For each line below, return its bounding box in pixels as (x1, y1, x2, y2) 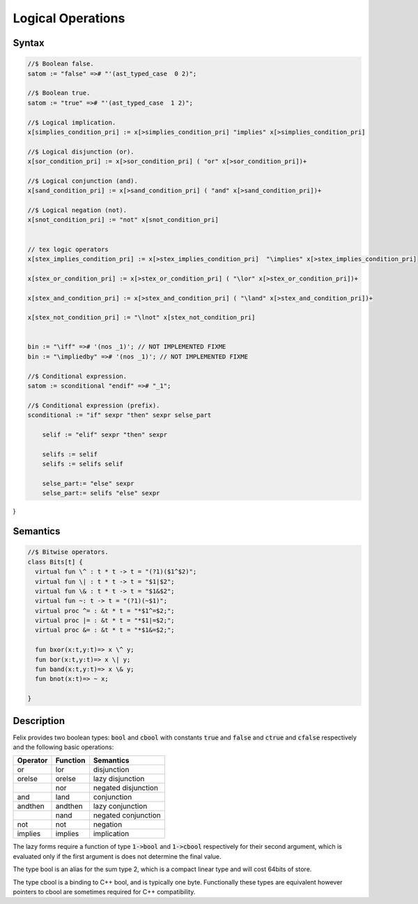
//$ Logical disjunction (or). (27, 147, 135, 156)
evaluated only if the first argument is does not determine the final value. (13, 852, 222, 861)
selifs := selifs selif (42, 460, 123, 468)
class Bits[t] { (27, 558, 84, 566)
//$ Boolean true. (27, 89, 91, 97)
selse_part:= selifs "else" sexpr (42, 489, 160, 497)
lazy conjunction (93, 801, 148, 811)
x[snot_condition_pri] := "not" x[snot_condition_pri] (27, 216, 219, 224)
